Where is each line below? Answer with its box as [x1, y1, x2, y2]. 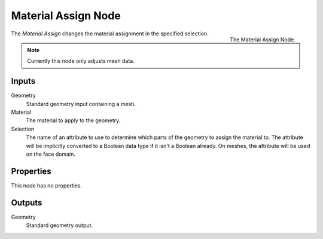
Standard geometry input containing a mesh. [26, 100, 136, 107]
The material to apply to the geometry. [26, 117, 121, 124]
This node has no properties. [11, 181, 83, 189]
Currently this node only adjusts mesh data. [27, 58, 135, 65]
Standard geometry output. [26, 222, 93, 229]
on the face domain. [26, 150, 76, 158]
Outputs [11, 198, 42, 208]
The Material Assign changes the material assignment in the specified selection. [11, 30, 209, 37]
